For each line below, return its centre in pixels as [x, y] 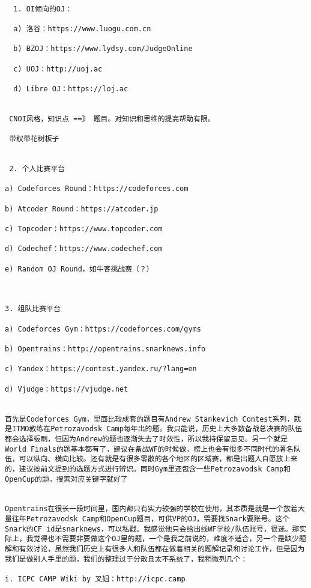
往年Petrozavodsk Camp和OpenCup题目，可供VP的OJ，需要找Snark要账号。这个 [151, 519]
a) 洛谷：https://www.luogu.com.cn [82, 29]
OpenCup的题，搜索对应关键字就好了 [66, 479]
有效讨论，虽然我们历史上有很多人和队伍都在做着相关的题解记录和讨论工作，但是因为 [162, 549]
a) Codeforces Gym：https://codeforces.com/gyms [103, 329]
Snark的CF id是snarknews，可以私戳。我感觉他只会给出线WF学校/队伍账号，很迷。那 [152, 529]
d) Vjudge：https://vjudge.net [67, 389]
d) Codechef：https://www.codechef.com [84, 249]
